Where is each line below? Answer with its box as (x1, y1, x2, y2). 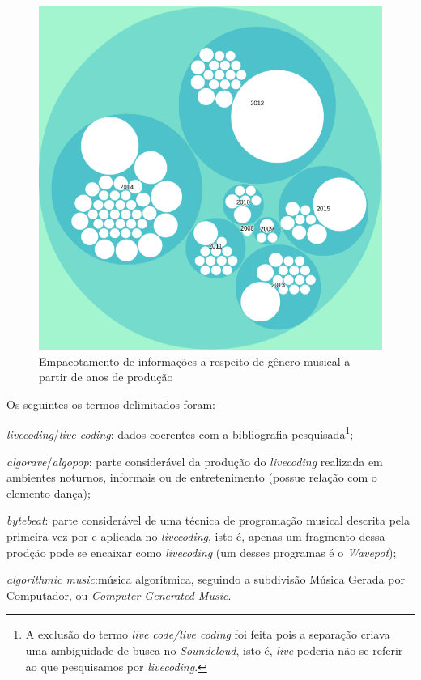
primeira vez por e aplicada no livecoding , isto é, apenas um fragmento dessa (6, 528, 385, 544)
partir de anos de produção (39, 368, 173, 385)
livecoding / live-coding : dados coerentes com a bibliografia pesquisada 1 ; (6, 423, 354, 443)
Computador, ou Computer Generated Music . (6, 586, 232, 603)
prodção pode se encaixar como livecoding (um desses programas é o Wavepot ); (6, 543, 397, 560)
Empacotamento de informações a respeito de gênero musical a (39, 352, 351, 369)
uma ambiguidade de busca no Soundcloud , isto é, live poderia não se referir (25, 641, 403, 658)
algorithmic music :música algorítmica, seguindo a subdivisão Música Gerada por (6, 571, 405, 588)
